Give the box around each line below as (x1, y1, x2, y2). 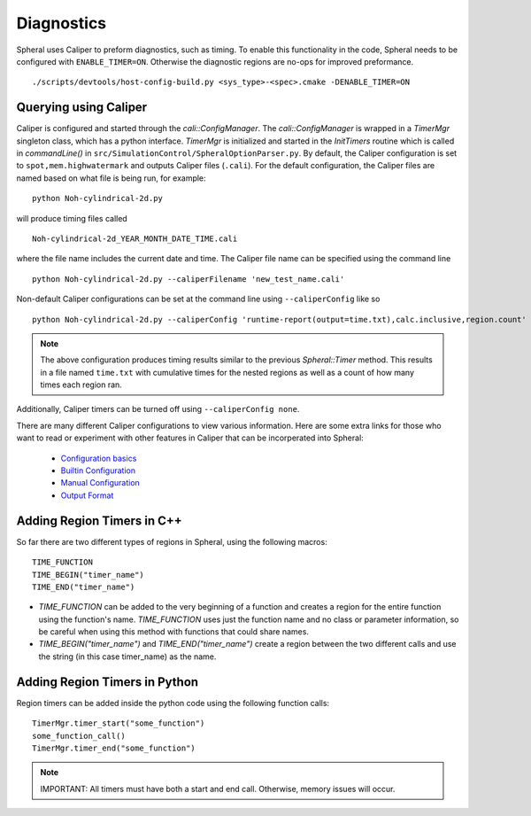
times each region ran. (40, 379, 123, 390)
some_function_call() (32, 731, 126, 741)
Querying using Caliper (16, 100, 148, 115)
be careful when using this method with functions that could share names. (38, 626, 310, 637)
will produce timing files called (16, 213, 127, 223)
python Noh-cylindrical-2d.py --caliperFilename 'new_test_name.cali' (32, 274, 345, 284)
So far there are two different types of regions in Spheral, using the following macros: (16, 536, 327, 547)
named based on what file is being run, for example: (16, 173, 207, 183)
